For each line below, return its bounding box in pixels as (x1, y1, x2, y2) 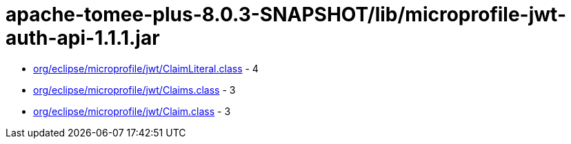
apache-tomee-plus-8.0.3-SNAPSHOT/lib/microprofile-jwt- (6, 3, 566, 26)
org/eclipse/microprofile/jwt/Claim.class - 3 (33, 105, 231, 117)
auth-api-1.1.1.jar (6, 26, 160, 50)
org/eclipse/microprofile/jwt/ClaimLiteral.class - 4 (33, 62, 259, 74)
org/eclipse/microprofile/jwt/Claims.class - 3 (33, 83, 236, 96)
